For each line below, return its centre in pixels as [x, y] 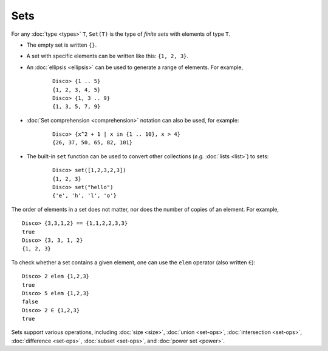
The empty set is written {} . [62, 45]
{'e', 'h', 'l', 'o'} [84, 196]
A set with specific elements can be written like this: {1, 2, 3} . [107, 56]
